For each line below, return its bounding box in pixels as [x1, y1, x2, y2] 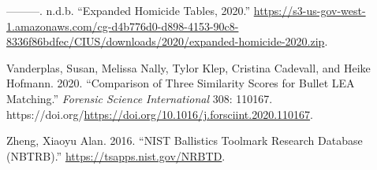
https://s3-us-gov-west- [253, 2, 366, 18]
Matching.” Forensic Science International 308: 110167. [6, 90, 273, 106]
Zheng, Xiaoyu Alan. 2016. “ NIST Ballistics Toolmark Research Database [6, 132, 363, 149]
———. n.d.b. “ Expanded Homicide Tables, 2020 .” [6, 2, 251, 18]
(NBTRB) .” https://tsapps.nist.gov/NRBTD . [6, 147, 226, 164]
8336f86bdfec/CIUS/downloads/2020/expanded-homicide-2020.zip [6, 33, 325, 50]
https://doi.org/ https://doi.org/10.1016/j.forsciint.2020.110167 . [6, 105, 313, 122]
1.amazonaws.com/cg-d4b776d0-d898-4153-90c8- [6, 17, 239, 34]
